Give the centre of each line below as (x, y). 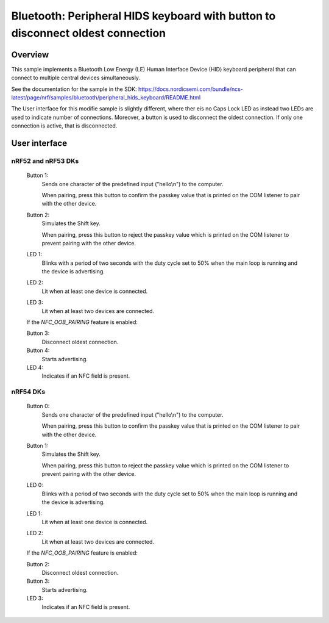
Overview (30, 55)
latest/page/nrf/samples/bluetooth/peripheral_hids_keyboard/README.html (106, 98)
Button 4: (38, 350)
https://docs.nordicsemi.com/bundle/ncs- (191, 89)
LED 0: (35, 485)
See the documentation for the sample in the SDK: (74, 89)
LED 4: (35, 367)
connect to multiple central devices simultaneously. (76, 78)
